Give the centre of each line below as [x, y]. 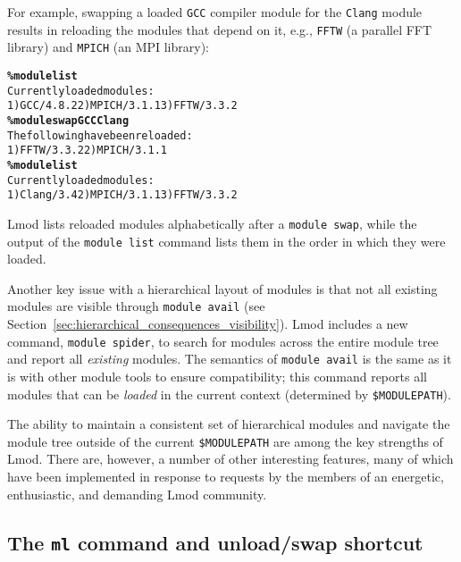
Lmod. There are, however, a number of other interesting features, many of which [230, 459]
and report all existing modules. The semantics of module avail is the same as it [230, 359]
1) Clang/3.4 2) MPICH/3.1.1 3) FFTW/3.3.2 [122, 195]
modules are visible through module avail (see [136, 306]
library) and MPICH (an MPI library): [108, 47]
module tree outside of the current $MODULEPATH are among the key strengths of [225, 441]
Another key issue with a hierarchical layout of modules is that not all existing [222, 288]
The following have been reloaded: [100, 135]
